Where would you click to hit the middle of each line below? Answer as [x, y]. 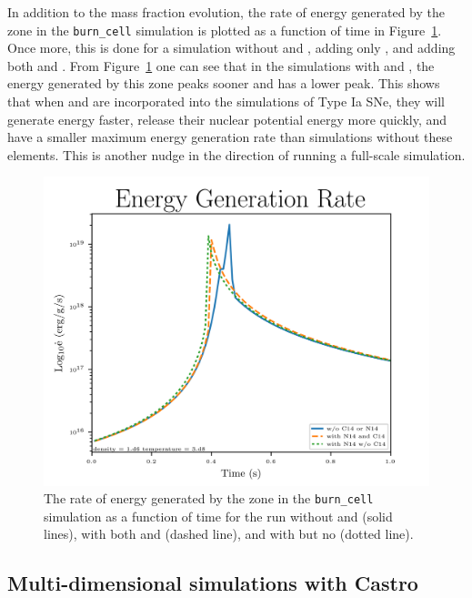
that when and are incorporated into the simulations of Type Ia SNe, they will [226, 101]
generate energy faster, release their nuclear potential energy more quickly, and [227, 119]
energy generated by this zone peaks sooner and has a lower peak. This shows [224, 83]
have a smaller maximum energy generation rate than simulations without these [230, 137]
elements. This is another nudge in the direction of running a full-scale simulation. [236, 154]
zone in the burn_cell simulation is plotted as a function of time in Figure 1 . [225, 30]
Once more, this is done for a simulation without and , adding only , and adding [231, 48]
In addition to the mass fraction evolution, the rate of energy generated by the [226, 12]
